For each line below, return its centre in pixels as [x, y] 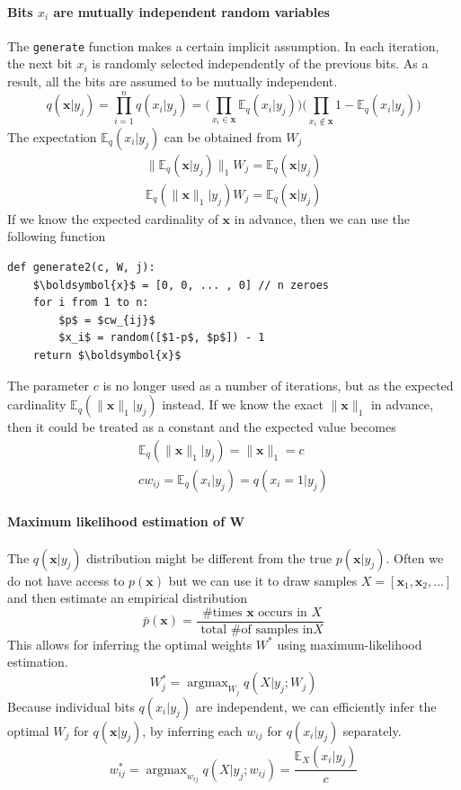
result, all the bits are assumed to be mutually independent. [173, 81]
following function [57, 236]
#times [222, 612]
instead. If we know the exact [243, 404]
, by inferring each [192, 730]
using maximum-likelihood [350, 644]
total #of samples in [257, 629]
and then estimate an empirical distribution [128, 598]
